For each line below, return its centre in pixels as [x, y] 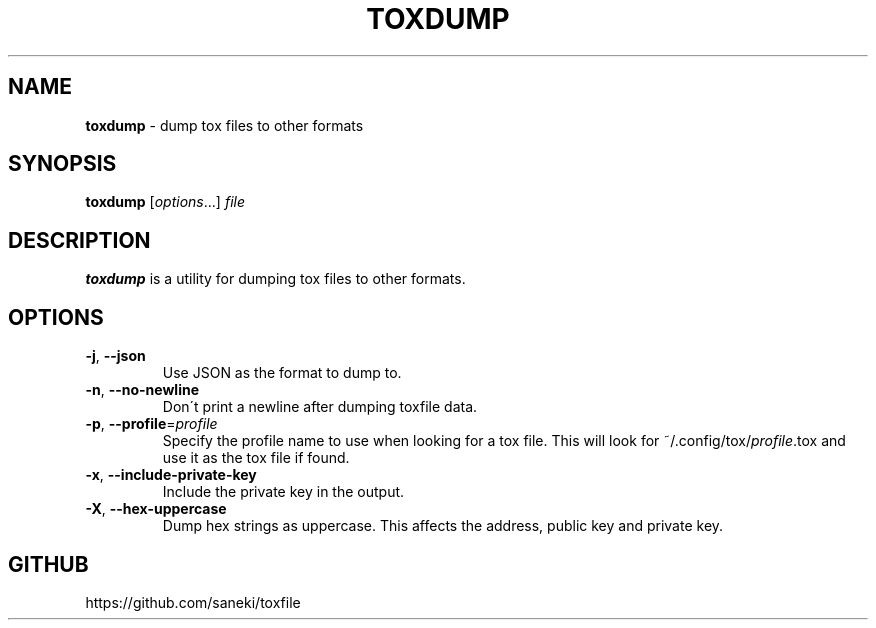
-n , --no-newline [142, 390]
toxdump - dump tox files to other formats [224, 125]
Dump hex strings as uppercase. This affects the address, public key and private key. [443, 526]
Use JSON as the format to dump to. [282, 373]
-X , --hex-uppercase [156, 509]
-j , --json [115, 356]
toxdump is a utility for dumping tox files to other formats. [275, 279]
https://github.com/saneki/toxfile [193, 602]
